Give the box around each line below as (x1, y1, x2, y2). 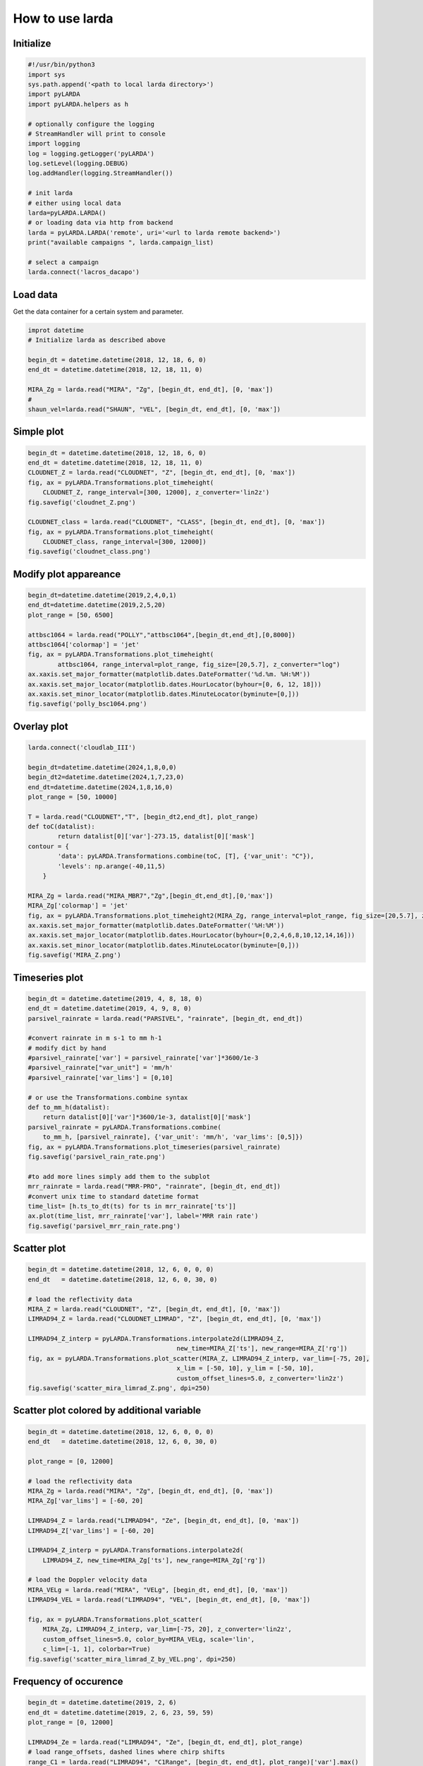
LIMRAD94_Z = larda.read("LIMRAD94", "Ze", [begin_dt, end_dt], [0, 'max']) (27, 1517, 300, 1525)
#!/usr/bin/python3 (27, 61, 95, 69)
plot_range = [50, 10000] (27, 793, 118, 801)
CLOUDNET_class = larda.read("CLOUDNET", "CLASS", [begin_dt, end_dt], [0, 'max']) (27, 518, 326, 526)
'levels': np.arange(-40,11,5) (57, 862, 166, 870)
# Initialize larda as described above (27, 336, 166, 344)
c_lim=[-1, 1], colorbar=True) (42, 1645, 151, 1653)
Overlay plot (13, 721, 68, 733)
